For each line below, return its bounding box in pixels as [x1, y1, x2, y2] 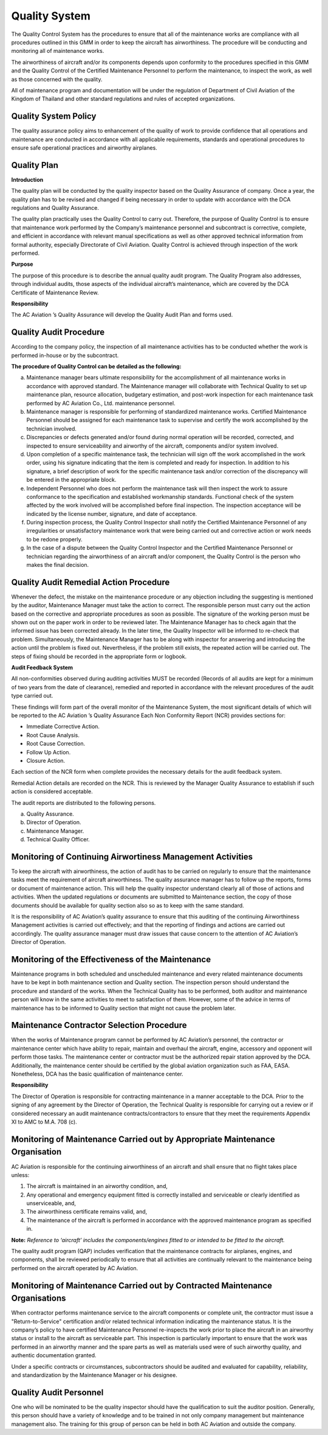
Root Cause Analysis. [26, 731, 80, 738]
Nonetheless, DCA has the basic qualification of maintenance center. [11, 1071, 183, 1078]
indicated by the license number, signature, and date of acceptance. [26, 510, 197, 517]
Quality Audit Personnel [11, 1387, 104, 1397]
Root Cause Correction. [26, 740, 85, 748]
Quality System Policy [11, 111, 97, 122]
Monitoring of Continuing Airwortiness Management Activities [11, 852, 253, 862]
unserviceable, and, [26, 1200, 76, 1207]
